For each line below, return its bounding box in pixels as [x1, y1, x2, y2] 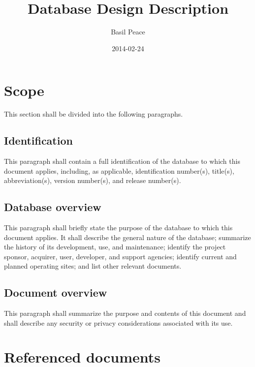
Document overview [4, 285, 107, 300]
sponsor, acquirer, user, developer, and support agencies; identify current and [4, 251, 237, 261]
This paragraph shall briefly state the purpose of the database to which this [4, 222, 233, 233]
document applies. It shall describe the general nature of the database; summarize [4, 232, 251, 242]
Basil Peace [111, 27, 145, 37]
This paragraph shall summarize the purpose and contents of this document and [4, 308, 246, 318]
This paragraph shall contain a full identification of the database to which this [4, 156, 240, 166]
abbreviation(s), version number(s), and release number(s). [4, 175, 181, 185]
